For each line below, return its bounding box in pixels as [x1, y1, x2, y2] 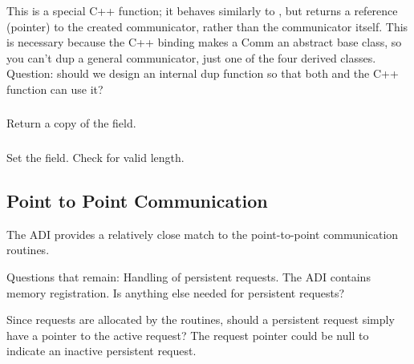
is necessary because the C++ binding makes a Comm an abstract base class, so [6, 34, 402, 51]
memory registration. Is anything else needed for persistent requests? [6, 284, 345, 301]
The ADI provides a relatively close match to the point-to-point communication [6, 225, 399, 242]
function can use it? [6, 80, 103, 97]
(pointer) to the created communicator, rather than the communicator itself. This [6, 18, 408, 34]
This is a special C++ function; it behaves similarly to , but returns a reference [6, 2, 398, 18]
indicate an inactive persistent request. [6, 342, 197, 359]
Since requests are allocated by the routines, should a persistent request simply [6, 311, 395, 328]
